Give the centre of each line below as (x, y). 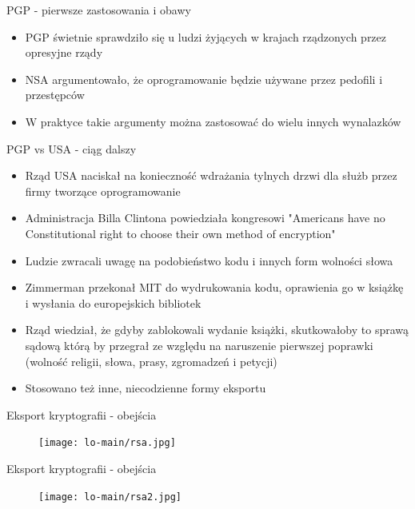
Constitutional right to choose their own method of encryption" (180, 233)
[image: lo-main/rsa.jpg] (107, 443)
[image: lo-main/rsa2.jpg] (110, 497)
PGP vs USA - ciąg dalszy (72, 148)
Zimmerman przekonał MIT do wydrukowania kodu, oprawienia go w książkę (214, 287)
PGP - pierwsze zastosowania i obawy (99, 10)
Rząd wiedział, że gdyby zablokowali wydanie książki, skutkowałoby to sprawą (217, 330)
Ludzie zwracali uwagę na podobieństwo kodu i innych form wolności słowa (209, 260)
